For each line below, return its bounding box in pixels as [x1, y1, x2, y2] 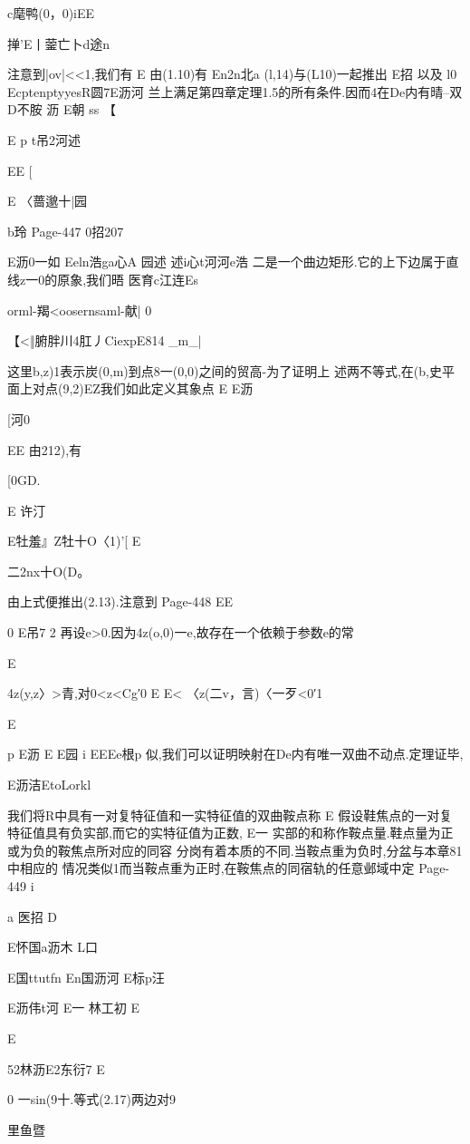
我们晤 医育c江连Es [86, 269, 199, 288]
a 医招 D [7, 906, 58, 926]
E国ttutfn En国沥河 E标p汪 [7, 967, 165, 986]
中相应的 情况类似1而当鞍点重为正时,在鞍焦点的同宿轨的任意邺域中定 [7, 858, 415, 877]
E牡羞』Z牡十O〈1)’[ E [7, 531, 141, 550]
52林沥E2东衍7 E [7, 1059, 105, 1078]
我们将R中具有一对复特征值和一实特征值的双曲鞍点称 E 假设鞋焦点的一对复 [7, 805, 453, 824]
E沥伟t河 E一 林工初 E [7, 998, 140, 1017]
